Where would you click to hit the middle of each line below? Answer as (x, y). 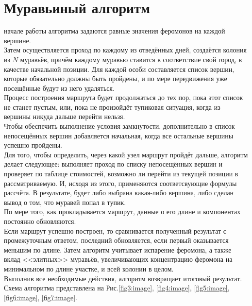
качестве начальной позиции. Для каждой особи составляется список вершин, (119, 69)
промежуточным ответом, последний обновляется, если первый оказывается (116, 240)
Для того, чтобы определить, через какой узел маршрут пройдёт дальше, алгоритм (126, 154)
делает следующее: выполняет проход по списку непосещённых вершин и (113, 164)
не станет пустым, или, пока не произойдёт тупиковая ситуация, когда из (112, 107)
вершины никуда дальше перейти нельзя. (65, 116)
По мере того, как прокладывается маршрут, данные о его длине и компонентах (122, 212)
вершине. (17, 40)
